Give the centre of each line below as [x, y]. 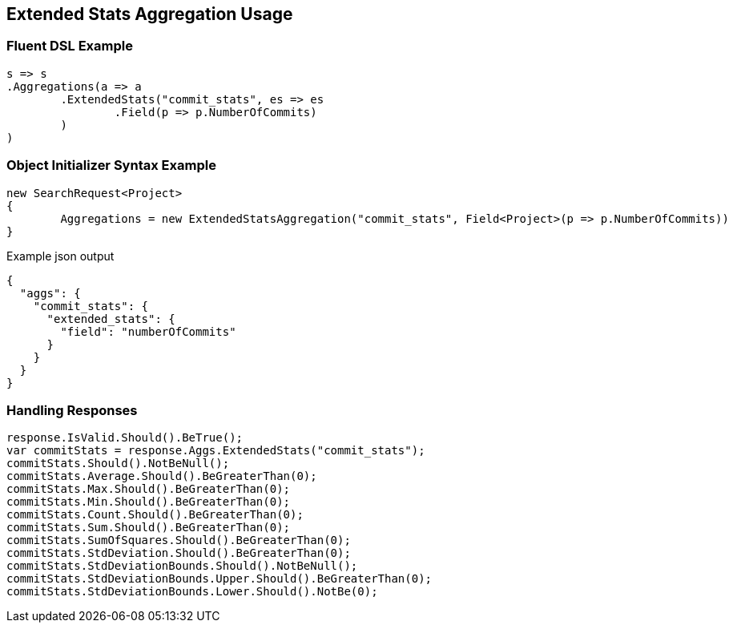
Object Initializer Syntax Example [111, 165]
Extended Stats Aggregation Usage [150, 14]
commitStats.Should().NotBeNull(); [118, 464]
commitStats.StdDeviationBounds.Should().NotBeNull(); [182, 566]
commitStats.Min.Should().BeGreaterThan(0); [149, 502]
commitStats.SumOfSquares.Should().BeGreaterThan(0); [179, 540]
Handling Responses [72, 410]
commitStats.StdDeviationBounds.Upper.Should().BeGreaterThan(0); [219, 579]
